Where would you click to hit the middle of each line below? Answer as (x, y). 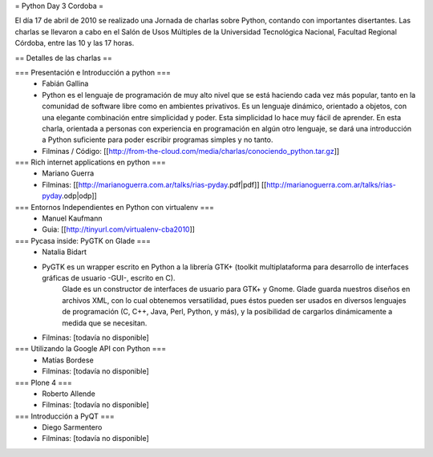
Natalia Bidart (65, 252)
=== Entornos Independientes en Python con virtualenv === (114, 207)
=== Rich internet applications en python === (90, 162)
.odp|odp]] (79, 196)
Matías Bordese (68, 360)
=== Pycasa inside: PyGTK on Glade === (83, 241)
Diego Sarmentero (72, 427)
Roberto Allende (69, 394)
